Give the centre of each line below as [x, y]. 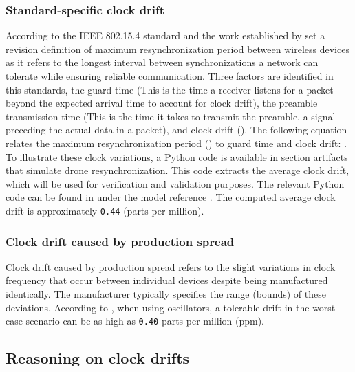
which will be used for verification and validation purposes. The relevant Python [175, 183]
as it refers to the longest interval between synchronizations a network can [162, 62]
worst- [325, 307]
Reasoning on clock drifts [98, 358]
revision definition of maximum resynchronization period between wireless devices [177, 48]
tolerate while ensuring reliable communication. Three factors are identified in [170, 76]
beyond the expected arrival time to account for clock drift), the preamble [162, 103]
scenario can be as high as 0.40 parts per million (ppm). [145, 321]
